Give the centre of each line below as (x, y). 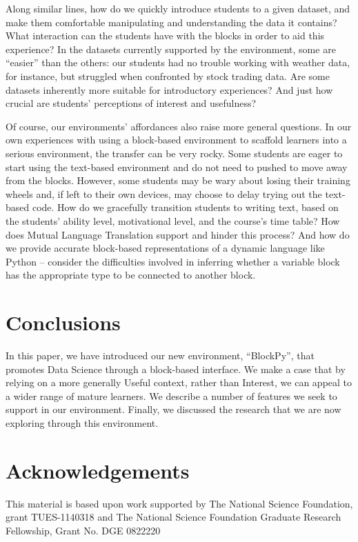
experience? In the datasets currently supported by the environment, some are (171, 49)
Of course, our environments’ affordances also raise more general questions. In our (179, 126)
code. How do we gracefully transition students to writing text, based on (185, 207)
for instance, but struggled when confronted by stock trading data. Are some (168, 76)
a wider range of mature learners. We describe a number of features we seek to (171, 395)
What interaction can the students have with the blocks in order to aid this (165, 36)
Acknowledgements (98, 470)
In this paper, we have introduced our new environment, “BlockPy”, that (160, 355)
